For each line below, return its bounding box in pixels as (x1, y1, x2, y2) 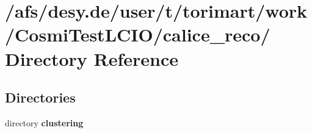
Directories (5, 88, 76, 107)
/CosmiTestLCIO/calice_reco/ (5, 22, 270, 47)
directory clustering (5, 116, 84, 129)
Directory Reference (5, 46, 179, 71)
